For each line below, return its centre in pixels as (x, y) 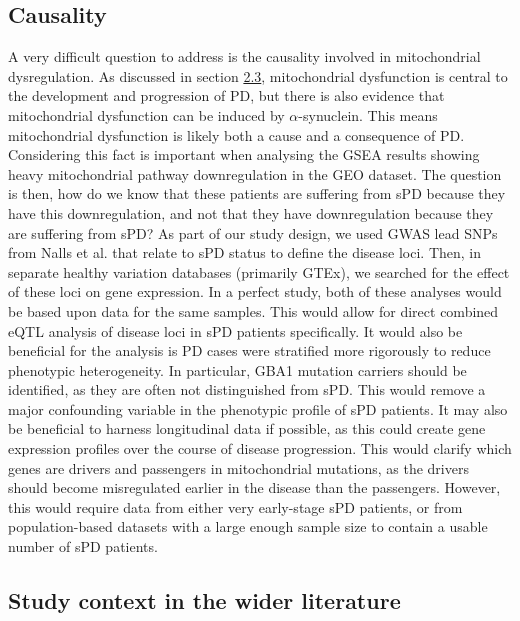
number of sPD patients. (83, 546)
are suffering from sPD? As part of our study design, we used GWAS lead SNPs (253, 232)
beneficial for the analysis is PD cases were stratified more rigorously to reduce (249, 350)
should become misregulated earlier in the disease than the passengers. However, (254, 487)
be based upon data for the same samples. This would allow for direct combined (253, 310)
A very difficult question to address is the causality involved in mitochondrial (244, 56)
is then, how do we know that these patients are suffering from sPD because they (257, 193)
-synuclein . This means (368, 114)
